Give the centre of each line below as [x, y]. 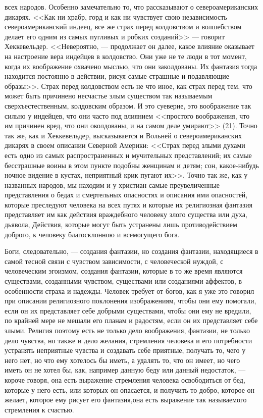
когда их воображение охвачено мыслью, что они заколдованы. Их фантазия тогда [131, 66]
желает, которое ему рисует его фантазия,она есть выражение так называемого [126, 400]
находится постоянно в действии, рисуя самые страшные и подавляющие [117, 76]
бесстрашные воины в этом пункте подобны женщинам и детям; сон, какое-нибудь [132, 165]
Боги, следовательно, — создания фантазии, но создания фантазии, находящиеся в [131, 251]
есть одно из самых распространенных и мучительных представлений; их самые [128, 155]
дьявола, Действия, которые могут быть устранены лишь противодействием [121, 224]
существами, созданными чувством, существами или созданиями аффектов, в [123, 281]
